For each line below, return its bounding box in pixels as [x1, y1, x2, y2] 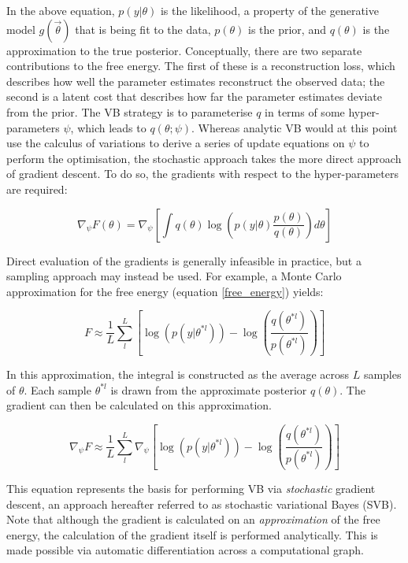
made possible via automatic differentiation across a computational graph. [6, 542, 364, 558]
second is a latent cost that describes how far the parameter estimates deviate [6, 88, 383, 105]
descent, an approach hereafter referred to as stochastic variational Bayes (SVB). [6, 495, 397, 512]
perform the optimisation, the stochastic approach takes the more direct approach [6, 150, 402, 166]
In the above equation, [6, 2, 115, 18]
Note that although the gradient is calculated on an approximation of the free [6, 511, 380, 528]
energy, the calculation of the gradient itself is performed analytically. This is [6, 526, 378, 543]
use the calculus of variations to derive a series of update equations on [6, 135, 345, 151]
